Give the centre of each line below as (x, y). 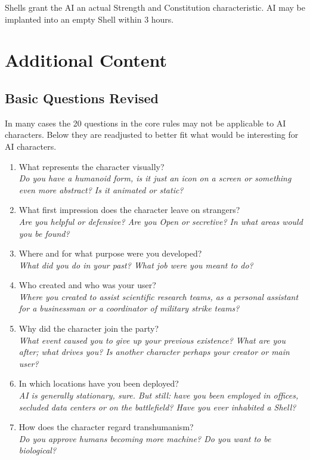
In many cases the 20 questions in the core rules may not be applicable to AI (145, 123)
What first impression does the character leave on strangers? (129, 210)
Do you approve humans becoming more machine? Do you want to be (145, 438)
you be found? (44, 233)
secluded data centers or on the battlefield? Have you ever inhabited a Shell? (157, 407)
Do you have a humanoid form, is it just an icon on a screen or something (155, 178)
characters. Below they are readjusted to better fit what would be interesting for (152, 135)
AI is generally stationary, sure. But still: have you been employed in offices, (159, 395)
